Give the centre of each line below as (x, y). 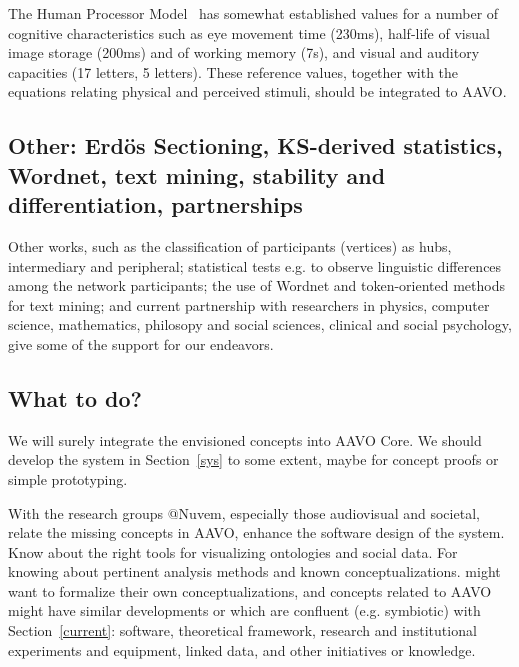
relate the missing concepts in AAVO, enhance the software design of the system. (256, 532)
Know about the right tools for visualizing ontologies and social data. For (233, 551)
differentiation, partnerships (155, 204)
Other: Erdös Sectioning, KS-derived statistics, (255, 145)
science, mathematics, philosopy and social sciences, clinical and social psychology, (260, 324)
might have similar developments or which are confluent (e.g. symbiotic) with (244, 610)
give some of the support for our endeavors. (141, 343)
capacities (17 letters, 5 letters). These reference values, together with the (233, 71)
